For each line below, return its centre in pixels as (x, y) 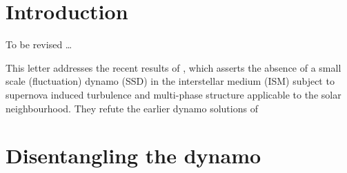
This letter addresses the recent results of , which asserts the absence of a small (173, 67)
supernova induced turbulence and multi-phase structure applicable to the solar (173, 94)
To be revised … (39, 44)
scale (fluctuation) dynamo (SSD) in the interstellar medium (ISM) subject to (170, 81)
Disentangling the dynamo (133, 155)
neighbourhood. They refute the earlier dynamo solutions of (132, 108)
